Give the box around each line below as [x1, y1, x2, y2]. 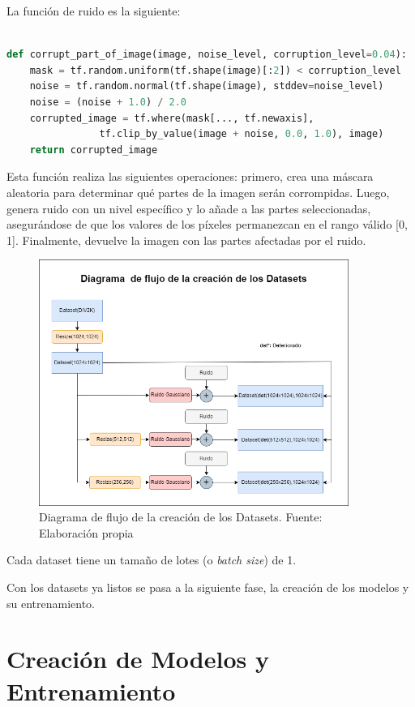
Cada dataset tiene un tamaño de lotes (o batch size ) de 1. [6, 551, 297, 568]
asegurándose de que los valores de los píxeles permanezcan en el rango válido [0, [6, 216, 408, 233]
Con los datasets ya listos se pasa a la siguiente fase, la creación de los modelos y [6, 578, 409, 595]
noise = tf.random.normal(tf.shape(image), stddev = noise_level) [29, 80, 384, 92]
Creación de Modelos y [6, 642, 269, 675]
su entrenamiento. [6, 594, 96, 611]
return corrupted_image [29, 144, 158, 156]
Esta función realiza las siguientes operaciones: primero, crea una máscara [6, 168, 374, 185]
